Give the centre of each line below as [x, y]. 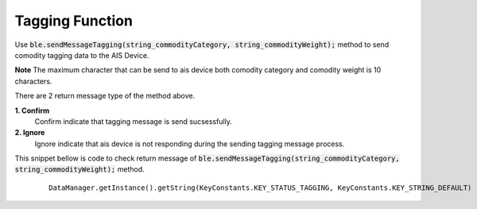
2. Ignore [30, 133]
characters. [33, 81]
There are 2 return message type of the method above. [105, 96]
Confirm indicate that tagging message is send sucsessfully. [133, 121]
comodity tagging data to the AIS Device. [82, 55]
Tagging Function [74, 21]
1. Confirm [32, 110]
